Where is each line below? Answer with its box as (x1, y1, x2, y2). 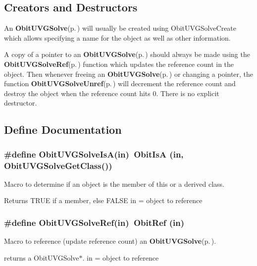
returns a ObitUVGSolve (4, 252, 79, 263)
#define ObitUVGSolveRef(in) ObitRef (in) (4, 216, 185, 228)
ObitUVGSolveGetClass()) (4, 159, 112, 171)
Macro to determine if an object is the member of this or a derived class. (4, 178, 224, 189)
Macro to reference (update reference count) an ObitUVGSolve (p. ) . (4, 236, 216, 246)
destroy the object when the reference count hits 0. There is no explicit (4, 88, 219, 98)
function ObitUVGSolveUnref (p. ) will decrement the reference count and (4, 78, 236, 89)
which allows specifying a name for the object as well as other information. (4, 32, 231, 43)
